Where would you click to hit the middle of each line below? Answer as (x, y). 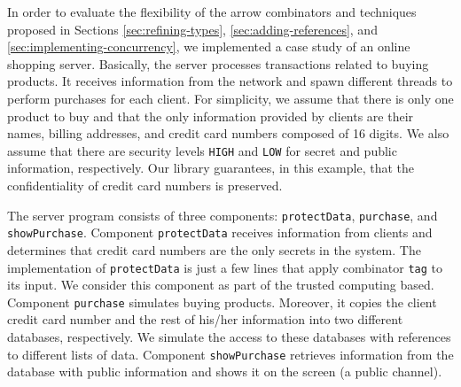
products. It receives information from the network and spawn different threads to (230, 81)
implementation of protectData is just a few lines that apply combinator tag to (225, 267)
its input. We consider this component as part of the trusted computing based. (221, 285)
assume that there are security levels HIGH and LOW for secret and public (202, 150)
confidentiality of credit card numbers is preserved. (145, 185)
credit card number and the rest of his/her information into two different (205, 319)
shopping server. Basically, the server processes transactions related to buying (218, 63)
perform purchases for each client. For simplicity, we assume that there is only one (230, 98)
